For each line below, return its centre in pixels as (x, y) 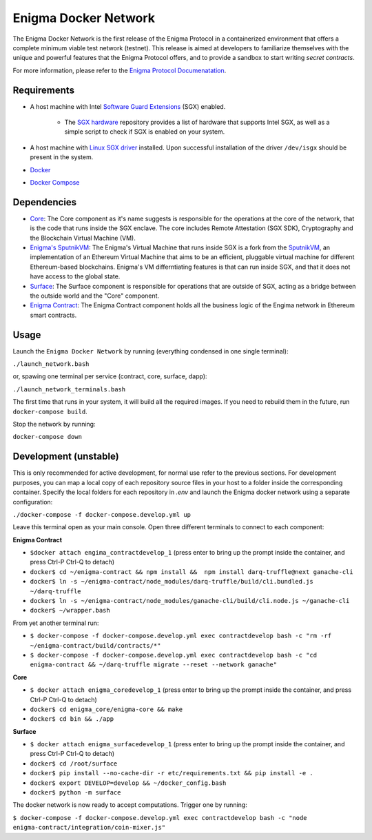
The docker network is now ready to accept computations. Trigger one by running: (130, 805)
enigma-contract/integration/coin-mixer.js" (89, 828)
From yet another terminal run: (56, 623)
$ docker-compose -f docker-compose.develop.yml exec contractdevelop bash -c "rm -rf (181, 636)
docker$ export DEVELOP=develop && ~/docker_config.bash (128, 783)
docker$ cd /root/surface (74, 764)
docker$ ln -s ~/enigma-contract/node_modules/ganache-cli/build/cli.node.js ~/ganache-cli (190, 601)
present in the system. (62, 157)
